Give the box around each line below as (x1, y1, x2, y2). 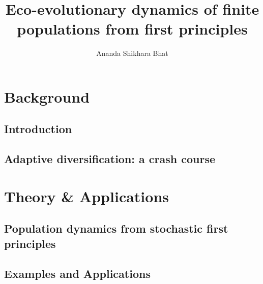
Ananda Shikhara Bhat (96, 48, 168, 58)
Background (4, 86, 90, 107)
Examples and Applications (4, 265, 151, 281)
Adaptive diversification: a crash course (4, 151, 216, 167)
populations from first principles (17, 18, 248, 39)
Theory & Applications (4, 185, 169, 206)
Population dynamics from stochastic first (4, 220, 228, 236)
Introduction (4, 121, 72, 137)
